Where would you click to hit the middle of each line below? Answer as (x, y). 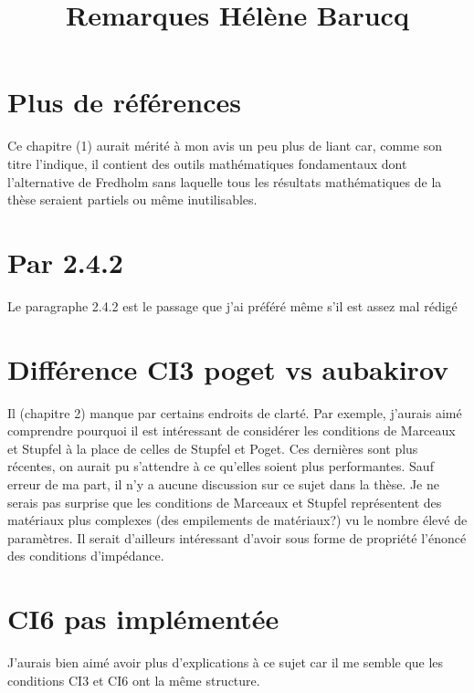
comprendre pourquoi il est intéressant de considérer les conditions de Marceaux (232, 430)
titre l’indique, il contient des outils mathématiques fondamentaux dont (207, 163)
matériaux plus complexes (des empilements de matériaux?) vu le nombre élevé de (237, 520)
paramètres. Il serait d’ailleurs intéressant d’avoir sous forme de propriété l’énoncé (237, 537)
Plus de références (124, 102)
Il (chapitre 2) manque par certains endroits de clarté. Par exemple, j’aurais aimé (235, 412)
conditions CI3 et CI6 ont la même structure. (134, 680)
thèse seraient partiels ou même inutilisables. (132, 199)
